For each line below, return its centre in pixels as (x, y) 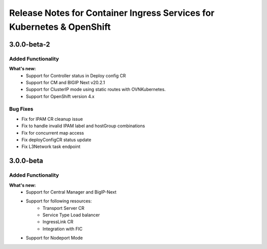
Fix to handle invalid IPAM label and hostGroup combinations (83, 126)
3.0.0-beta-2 (30, 44)
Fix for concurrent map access (53, 133)
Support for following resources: (59, 201)
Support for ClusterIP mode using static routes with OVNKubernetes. (96, 90)
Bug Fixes (21, 109)
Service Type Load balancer (71, 215)
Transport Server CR (64, 208)
